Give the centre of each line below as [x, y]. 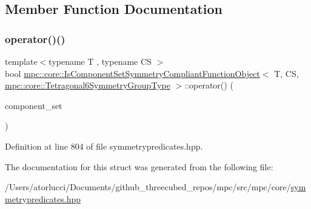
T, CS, [286, 73]
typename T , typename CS [100, 61]
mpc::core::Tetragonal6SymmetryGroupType [88, 85]
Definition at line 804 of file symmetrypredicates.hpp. [104, 146]
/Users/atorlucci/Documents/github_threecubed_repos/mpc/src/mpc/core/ [148, 187]
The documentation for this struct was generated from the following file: [139, 166]
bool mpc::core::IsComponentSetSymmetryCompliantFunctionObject [132, 73]
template [21, 61]
